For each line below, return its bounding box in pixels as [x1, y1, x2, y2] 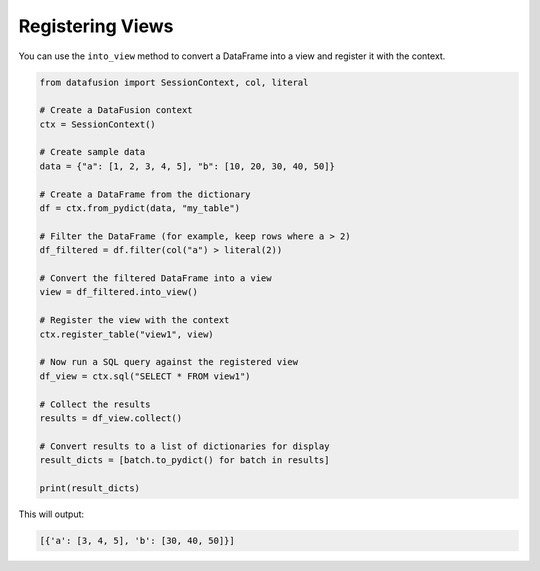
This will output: [18, 508, 85, 520]
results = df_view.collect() [39, 412, 183, 424]
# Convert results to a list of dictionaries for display [39, 440, 330, 452]
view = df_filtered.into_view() [39, 286, 199, 298]
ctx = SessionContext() [39, 118, 157, 130]
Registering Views [18, 15, 174, 37]
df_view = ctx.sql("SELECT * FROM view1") [39, 370, 251, 382]
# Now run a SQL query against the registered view [39, 356, 299, 368]
